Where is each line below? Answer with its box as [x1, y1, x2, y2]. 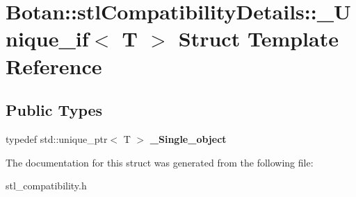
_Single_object [149, 131, 227, 146]
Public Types [6, 99, 103, 121]
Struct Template [178, 24, 339, 53]
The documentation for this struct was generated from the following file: [6, 155, 314, 169]
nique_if [6, 24, 89, 53]
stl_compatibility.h [6, 178, 87, 193]
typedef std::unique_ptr [6, 131, 108, 146]
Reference [6, 51, 102, 80]
